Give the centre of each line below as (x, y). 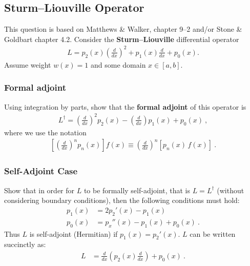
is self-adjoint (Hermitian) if (74, 233)
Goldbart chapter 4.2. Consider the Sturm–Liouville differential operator (122, 39)
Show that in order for (39, 190)
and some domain (118, 64)
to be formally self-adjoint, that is (137, 190)
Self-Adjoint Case (41, 171)
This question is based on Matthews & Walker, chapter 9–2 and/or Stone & (123, 29)
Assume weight (28, 64)
